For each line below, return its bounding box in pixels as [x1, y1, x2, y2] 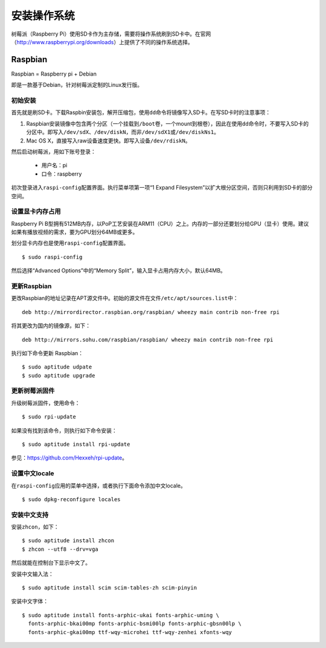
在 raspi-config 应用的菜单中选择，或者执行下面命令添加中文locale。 [11, 482, 187, 489]
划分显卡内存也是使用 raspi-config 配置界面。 [11, 239, 129, 247]
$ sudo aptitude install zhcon [22, 537, 115, 544]
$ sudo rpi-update [22, 414, 77, 420]
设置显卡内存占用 [11, 207, 61, 216]
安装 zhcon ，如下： [11, 523, 60, 531]
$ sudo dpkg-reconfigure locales [22, 496, 121, 502]
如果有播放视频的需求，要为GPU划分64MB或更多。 [11, 228, 138, 236]
